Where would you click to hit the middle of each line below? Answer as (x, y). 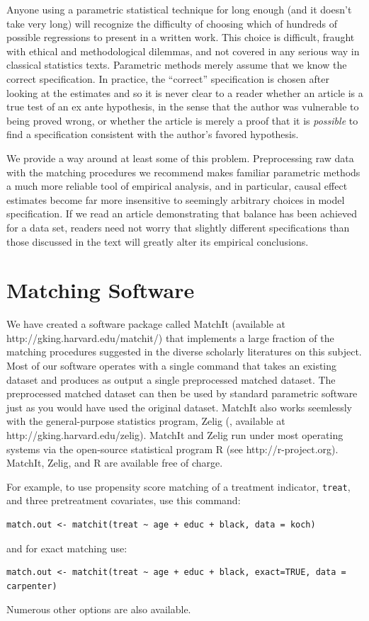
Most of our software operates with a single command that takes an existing (172, 365)
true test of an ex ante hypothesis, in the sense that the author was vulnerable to (183, 107)
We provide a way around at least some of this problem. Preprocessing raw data (180, 158)
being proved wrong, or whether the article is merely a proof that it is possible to (182, 120)
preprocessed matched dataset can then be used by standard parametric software (182, 393)
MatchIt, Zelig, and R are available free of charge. (115, 463)
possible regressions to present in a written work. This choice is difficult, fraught (181, 37)
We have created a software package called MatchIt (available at (146, 324)
